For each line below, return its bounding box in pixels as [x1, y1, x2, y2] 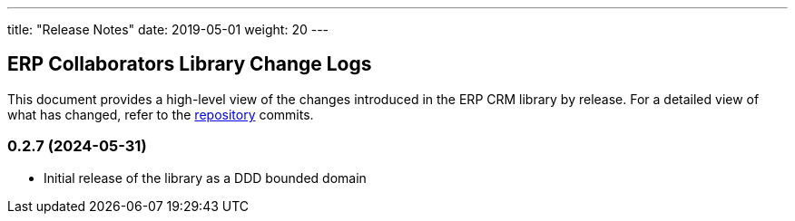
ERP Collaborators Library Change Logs [7, 53, 372, 76]
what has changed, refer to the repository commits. [7, 106, 314, 122]
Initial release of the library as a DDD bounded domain [44, 169, 367, 186]
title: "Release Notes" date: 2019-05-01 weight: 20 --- [7, 22, 329, 37]
